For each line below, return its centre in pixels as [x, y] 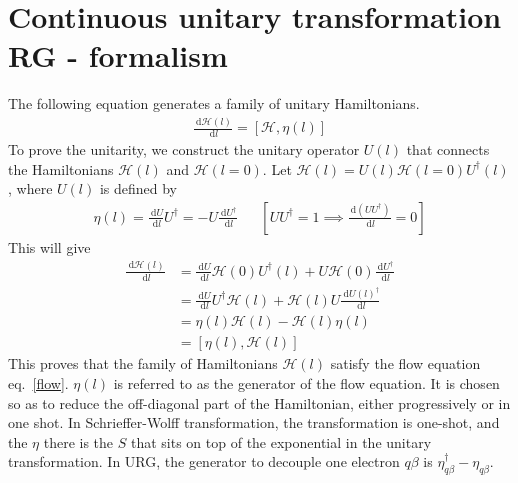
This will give [49, 246]
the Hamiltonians [61, 168]
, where [30, 188]
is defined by [138, 188]
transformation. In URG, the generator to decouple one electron [204, 461]
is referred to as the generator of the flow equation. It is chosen [306, 383]
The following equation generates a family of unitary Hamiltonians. [214, 103]
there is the [78, 441]
